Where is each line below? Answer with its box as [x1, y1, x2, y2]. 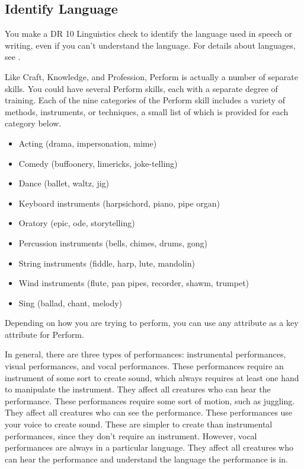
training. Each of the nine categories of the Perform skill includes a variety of [5, 94, 285, 106]
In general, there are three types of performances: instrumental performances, [5, 348, 286, 360]
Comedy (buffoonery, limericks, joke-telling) [18, 157, 178, 169]
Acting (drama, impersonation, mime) [18, 137, 157, 149]
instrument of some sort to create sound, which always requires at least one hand [5, 371, 299, 384]
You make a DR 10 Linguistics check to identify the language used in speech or [5, 27, 293, 40]
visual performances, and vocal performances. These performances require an [5, 360, 284, 372]
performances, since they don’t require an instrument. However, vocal [5, 429, 257, 442]
